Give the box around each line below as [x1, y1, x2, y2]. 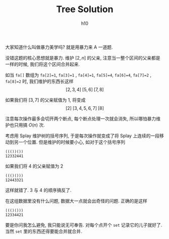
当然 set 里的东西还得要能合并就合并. [5, 228, 82, 234]
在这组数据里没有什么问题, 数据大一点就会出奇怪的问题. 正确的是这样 [5, 197, 147, 204]
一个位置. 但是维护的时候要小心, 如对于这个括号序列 [18, 139, 125, 145]
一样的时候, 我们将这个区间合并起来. [5, 61, 80, 67]
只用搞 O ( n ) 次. [14, 122, 45, 128]
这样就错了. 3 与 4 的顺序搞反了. [5, 187, 72, 193]
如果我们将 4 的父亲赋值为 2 [5, 163, 64, 169]
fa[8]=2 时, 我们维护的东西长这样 [5, 78, 74, 84]
